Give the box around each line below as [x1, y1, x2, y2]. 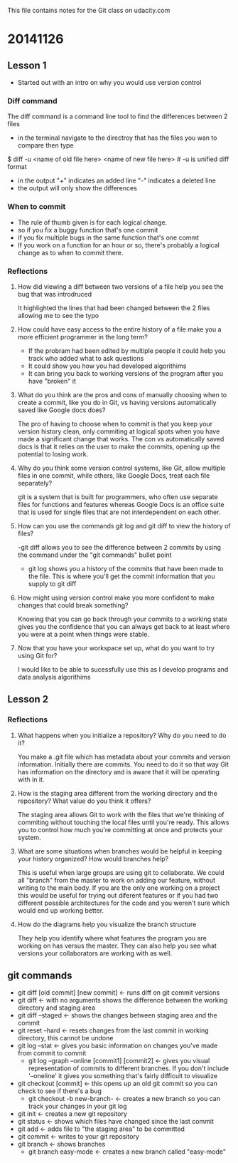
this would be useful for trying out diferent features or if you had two [17, 891, 219, 899]
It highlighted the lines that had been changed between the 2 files [17, 303, 210, 312]
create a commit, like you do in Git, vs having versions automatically [17, 398, 217, 406]
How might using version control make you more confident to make [17, 593, 215, 602]
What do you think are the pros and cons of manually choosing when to [17, 390, 227, 399]
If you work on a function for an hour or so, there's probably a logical [17, 240, 220, 249]
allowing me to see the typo [17, 311, 99, 319]
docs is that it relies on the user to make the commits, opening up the [17, 442, 220, 451]
